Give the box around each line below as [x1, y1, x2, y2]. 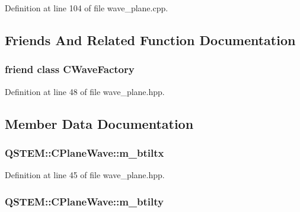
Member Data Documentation [5, 114, 194, 132]
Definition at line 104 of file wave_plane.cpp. [5, 2, 168, 14]
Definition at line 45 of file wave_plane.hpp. [5, 169, 165, 181]
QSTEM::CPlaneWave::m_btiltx [5, 145, 164, 160]
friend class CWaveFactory [5, 62, 135, 77]
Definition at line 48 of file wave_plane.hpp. [5, 85, 165, 97]
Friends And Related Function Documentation [5, 30, 296, 49]
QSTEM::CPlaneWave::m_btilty [5, 194, 164, 208]
